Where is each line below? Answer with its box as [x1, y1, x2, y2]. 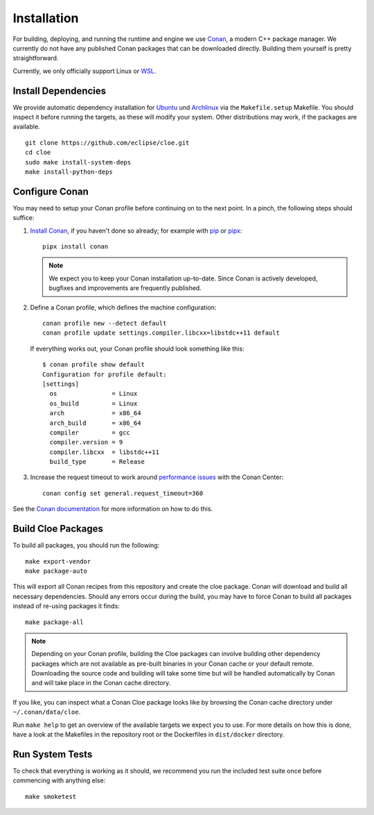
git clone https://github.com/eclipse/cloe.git [25, 139, 190, 146]
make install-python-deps [25, 167, 114, 176]
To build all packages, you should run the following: [12, 541, 160, 550]
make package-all [25, 618, 84, 626]
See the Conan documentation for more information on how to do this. [12, 505, 213, 513]
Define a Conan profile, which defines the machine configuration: [30, 303, 217, 312]
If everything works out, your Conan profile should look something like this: [30, 344, 245, 353]
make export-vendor [25, 557, 91, 565]
